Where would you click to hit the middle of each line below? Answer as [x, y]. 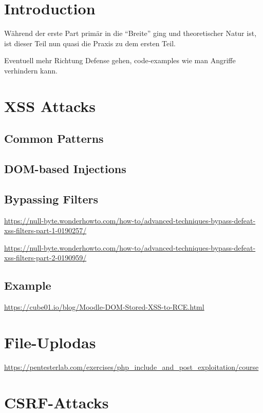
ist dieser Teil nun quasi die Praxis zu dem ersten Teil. [90, 43]
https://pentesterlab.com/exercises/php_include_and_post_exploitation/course [131, 367]
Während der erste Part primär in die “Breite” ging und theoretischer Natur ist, [130, 33]
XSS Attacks [50, 106]
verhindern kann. [31, 70]
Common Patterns [54, 138]
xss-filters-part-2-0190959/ [45, 258]
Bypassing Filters [51, 199]
